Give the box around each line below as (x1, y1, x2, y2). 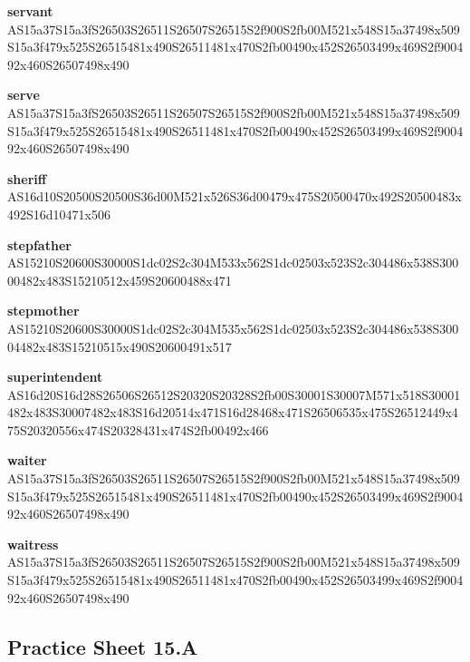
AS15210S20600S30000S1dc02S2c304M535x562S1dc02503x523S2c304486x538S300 (7, 318, 459, 337)
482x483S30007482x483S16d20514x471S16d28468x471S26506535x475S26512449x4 (7, 403, 458, 422)
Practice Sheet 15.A (7, 632, 198, 660)
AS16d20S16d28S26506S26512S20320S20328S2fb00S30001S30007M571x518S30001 (7, 385, 461, 404)
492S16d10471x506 (7, 204, 110, 223)
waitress (7, 534, 59, 553)
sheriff (7, 169, 47, 188)
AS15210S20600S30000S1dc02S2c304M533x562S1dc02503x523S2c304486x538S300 (7, 253, 459, 272)
